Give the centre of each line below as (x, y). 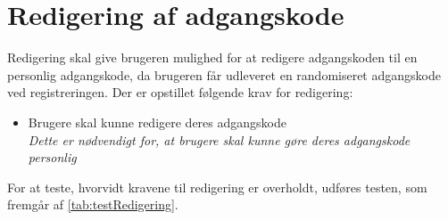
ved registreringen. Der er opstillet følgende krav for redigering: (180, 92)
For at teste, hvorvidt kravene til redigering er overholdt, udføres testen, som (217, 187)
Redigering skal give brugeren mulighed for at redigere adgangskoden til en (212, 57)
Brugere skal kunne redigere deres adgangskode (157, 122)
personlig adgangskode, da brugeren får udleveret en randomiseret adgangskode (224, 74)
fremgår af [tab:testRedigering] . (93, 204)
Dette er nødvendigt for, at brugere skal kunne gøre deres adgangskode (219, 139)
